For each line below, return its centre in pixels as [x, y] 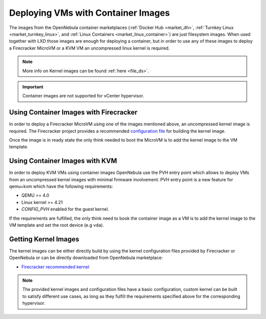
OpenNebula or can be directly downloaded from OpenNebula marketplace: [86, 258]
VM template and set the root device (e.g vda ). [57, 225]
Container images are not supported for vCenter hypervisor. [83, 96]
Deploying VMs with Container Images [89, 13]
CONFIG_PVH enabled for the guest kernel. [65, 209]
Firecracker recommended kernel [55, 267]
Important [33, 87]
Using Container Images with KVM [63, 161]
